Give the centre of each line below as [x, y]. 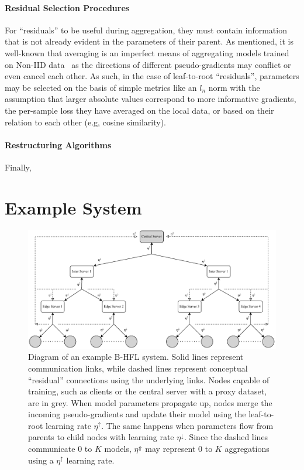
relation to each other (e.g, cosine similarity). [85, 122]
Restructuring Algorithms [58, 144]
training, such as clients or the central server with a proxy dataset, [148, 391]
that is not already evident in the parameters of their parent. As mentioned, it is [149, 41]
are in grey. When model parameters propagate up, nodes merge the [150, 402]
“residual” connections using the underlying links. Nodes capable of [149, 379]
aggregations [247, 449]
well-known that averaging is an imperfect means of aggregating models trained [147, 52]
